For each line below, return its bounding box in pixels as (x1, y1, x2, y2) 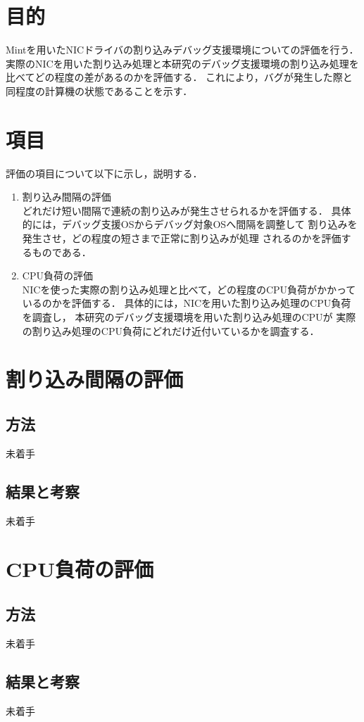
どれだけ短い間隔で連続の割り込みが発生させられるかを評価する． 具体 (22, 203, 351, 217)
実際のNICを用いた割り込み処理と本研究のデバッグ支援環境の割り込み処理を (6, 56, 359, 70)
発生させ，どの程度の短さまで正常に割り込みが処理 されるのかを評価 (22, 231, 341, 245)
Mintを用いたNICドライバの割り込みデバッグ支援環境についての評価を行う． (6, 42, 359, 57)
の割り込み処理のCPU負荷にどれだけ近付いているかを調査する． (22, 323, 320, 338)
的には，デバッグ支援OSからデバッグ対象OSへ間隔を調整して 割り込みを (22, 217, 358, 232)
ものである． (32, 244, 92, 259)
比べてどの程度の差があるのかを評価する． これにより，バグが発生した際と (6, 70, 353, 84)
